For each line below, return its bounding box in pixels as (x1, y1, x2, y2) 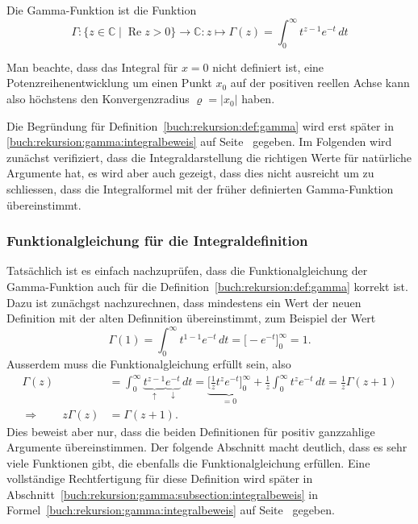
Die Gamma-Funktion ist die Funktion (6, 2, 197, 18)
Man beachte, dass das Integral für (6, 58, 178, 75)
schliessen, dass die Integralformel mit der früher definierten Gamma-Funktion (6, 181, 394, 198)
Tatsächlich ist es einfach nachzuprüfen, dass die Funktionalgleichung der (6, 262, 368, 279)
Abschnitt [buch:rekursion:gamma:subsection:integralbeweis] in (6, 485, 318, 502)
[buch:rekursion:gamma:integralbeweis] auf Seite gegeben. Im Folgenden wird (6, 133, 392, 150)
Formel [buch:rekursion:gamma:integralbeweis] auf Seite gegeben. (6, 501, 335, 518)
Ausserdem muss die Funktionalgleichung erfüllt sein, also (6, 356, 291, 372)
